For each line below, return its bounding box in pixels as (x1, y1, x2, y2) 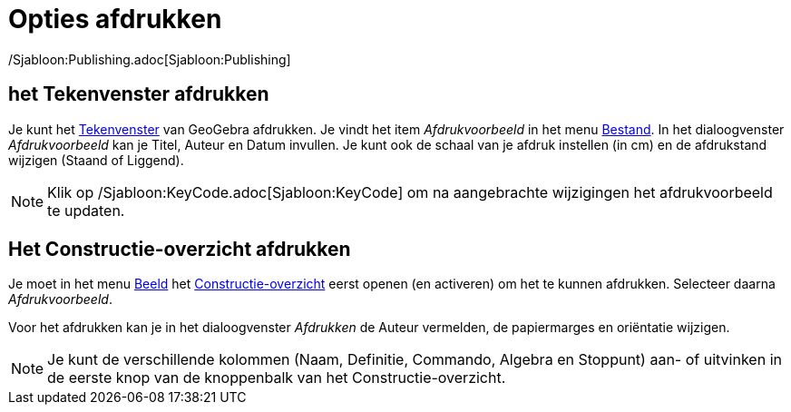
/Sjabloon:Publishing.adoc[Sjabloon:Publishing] (8, 51, 291, 67)
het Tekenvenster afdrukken (8, 83, 269, 106)
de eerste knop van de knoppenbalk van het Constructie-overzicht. (47, 368, 506, 387)
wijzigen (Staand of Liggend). (8, 152, 184, 168)
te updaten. (47, 201, 125, 220)
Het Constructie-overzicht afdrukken (8, 238, 351, 261)
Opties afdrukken (8, 4, 222, 34)
